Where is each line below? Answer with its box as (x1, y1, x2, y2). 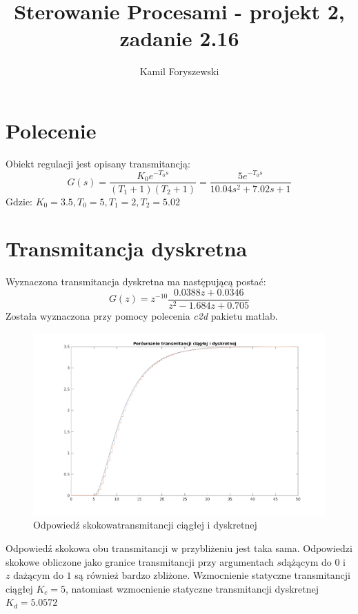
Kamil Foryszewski (139, 64, 219, 79)
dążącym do (281, 554, 332, 569)
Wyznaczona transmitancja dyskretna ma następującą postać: (6, 274, 266, 289)
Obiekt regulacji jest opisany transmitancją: (6, 156, 190, 170)
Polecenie (6, 116, 97, 144)
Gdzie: (6, 194, 32, 208)
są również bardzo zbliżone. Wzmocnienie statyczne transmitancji (74, 568, 350, 582)
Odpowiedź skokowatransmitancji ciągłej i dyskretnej (33, 518, 257, 532)
